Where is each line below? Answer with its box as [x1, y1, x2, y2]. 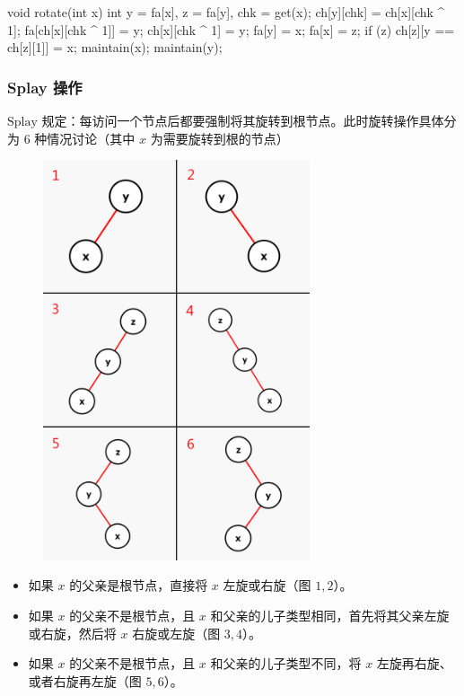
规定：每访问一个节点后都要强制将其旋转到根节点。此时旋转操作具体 [41, 111, 444, 129]
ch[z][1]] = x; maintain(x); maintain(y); [7, 38, 223, 57]
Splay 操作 [7, 75, 83, 98]
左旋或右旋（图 [223, 576, 311, 595]
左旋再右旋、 [376, 654, 452, 673]
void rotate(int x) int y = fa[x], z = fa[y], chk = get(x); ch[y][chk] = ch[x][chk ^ [7, 3, 445, 21]
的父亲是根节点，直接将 [69, 576, 208, 595]
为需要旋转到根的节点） [150, 128, 289, 147]
